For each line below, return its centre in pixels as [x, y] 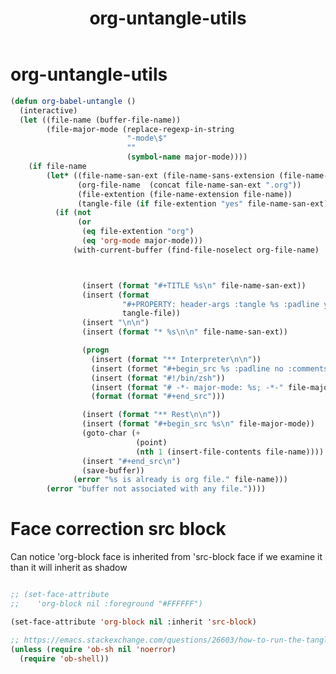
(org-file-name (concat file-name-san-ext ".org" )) [189, 185]
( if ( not [73, 213]
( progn [95, 350]
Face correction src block [118, 529]
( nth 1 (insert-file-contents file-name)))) [230, 452]
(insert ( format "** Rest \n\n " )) [151, 415]
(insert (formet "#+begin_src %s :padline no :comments [209, 368]
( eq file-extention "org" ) [138, 232]
